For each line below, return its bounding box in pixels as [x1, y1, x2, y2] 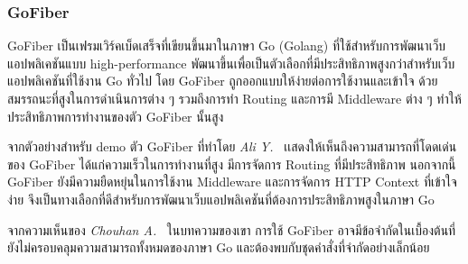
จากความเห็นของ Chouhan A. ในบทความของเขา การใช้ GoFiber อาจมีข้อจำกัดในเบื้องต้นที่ [7, 220, 456, 239]
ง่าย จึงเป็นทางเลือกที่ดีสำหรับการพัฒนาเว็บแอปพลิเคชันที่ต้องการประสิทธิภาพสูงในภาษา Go [7, 189, 435, 208]
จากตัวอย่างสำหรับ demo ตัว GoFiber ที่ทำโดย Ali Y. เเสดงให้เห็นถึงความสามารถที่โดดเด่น [7, 137, 457, 156]
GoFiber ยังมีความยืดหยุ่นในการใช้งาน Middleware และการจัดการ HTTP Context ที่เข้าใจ [7, 172, 457, 191]
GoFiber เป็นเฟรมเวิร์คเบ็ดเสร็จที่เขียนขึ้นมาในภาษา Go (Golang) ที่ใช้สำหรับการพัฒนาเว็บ [7, 36, 446, 55]
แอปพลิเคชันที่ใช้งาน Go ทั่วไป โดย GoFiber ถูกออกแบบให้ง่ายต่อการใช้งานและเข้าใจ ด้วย [7, 71, 438, 90]
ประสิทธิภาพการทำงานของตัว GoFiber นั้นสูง [7, 106, 224, 125]
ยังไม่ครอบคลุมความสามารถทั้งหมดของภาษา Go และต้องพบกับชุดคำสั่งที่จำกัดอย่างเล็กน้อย [7, 238, 430, 257]
